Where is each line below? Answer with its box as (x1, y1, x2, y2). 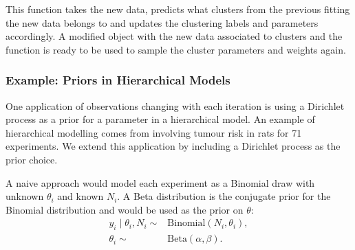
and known (57, 189, 104, 203)
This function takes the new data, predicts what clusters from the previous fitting (6, 2, 350, 16)
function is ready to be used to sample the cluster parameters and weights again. (6, 42, 346, 56)
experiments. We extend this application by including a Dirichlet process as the (6, 139, 341, 153)
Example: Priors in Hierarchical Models (6, 71, 230, 89)
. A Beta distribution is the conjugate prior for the (117, 189, 331, 203)
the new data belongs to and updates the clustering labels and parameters (6, 15, 319, 30)
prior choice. (6, 152, 58, 166)
